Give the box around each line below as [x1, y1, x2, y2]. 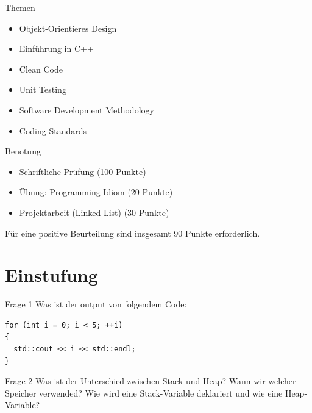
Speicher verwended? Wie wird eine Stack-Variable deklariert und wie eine [5, 386, 283, 399]
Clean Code [19, 62, 63, 75]
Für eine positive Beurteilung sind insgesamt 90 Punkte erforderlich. [5, 226, 260, 239]
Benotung [5, 145, 41, 157]
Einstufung [5, 262, 98, 287]
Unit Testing [19, 83, 66, 96]
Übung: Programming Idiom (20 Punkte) [19, 185, 173, 198]
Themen [5, 1, 35, 13]
